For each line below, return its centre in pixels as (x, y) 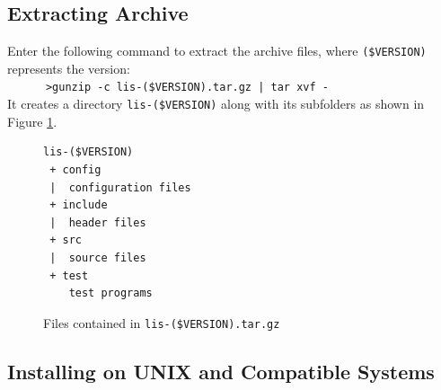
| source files (98, 257)
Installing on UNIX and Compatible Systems (221, 371)
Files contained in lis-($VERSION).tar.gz (162, 322)
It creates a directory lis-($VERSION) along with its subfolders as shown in (216, 104)
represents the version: (69, 68)
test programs (110, 293)
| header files (98, 222)
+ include (79, 205)
